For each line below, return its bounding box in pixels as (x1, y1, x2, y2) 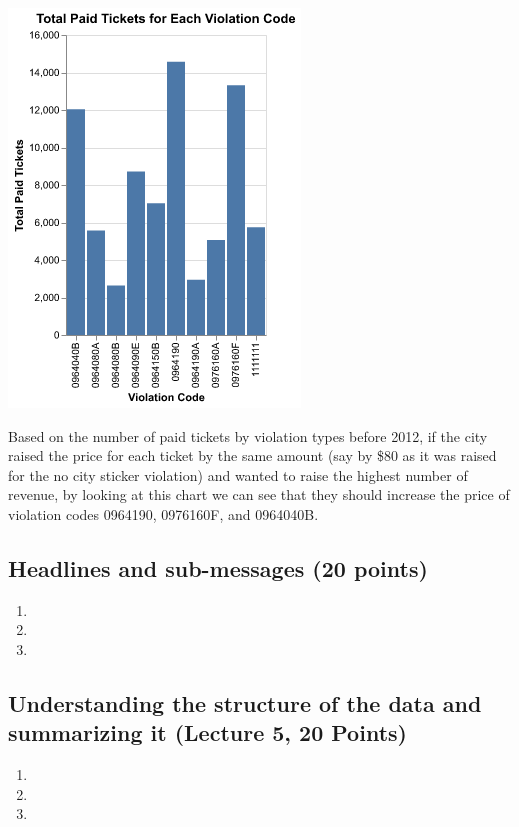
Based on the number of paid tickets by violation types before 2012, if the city (8, 425, 488, 446)
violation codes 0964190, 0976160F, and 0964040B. (8, 503, 319, 524)
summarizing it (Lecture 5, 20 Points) (8, 717, 407, 748)
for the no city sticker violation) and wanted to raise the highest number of (8, 464, 468, 485)
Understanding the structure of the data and (8, 687, 482, 718)
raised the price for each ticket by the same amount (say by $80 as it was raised (8, 445, 497, 466)
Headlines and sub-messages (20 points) (8, 552, 428, 583)
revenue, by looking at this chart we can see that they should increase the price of (8, 484, 510, 505)
